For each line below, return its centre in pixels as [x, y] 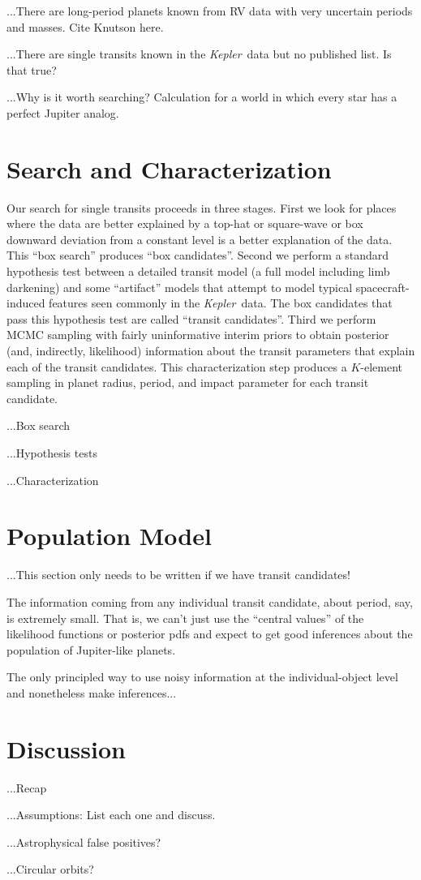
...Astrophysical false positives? [84, 841]
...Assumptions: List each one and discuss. [111, 815]
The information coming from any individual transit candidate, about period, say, [210, 601]
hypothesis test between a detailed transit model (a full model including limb [198, 271]
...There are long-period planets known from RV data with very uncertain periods [210, 11]
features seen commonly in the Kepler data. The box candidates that [221, 303]
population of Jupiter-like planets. [91, 649]
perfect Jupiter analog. [63, 112]
